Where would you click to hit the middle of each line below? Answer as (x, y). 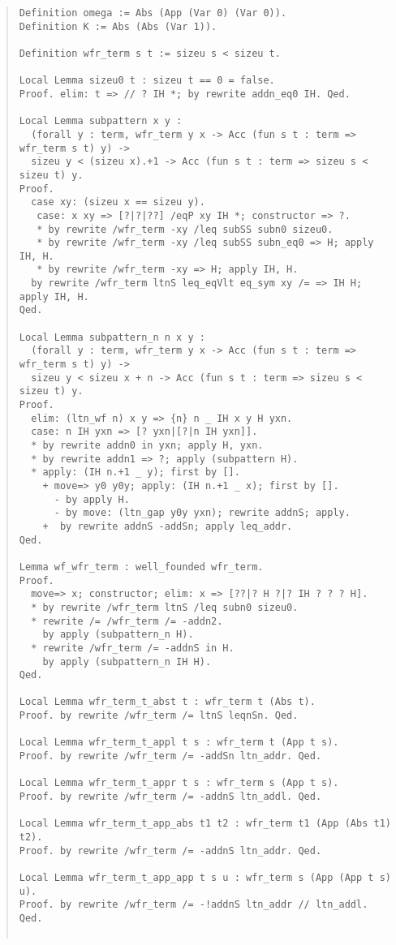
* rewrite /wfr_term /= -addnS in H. (133, 648)
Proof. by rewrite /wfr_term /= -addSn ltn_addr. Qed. (170, 756)
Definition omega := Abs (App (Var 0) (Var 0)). (153, 13)
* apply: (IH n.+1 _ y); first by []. (136, 472)
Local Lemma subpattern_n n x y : (112, 337)
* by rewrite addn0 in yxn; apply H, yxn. (147, 445)
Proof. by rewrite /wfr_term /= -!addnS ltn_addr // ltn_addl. (194, 905)
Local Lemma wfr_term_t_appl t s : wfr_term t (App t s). (179, 743)
